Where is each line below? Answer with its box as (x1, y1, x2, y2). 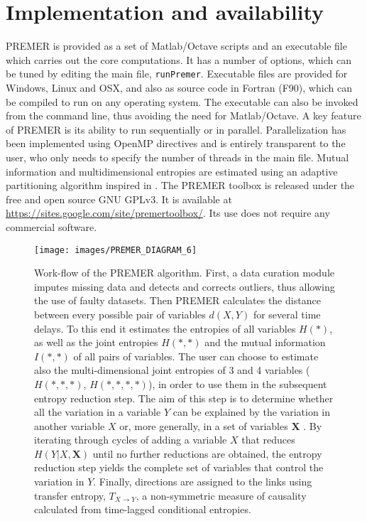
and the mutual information (204, 335, 326, 350)
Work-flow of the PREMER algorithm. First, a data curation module (34, 265, 335, 280)
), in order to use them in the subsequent (148, 376, 327, 391)
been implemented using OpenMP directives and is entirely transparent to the (6, 136, 346, 151)
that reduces (241, 432, 295, 447)
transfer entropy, (34, 488, 106, 503)
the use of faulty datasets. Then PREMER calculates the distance (34, 293, 321, 308)
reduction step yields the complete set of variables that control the (34, 460, 324, 475)
